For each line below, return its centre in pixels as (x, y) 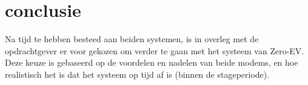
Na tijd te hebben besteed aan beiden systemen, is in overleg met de (132, 39)
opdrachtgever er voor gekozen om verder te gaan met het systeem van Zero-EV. (155, 50)
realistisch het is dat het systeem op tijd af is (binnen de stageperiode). (137, 74)
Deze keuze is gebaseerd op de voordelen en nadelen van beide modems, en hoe (152, 62)
